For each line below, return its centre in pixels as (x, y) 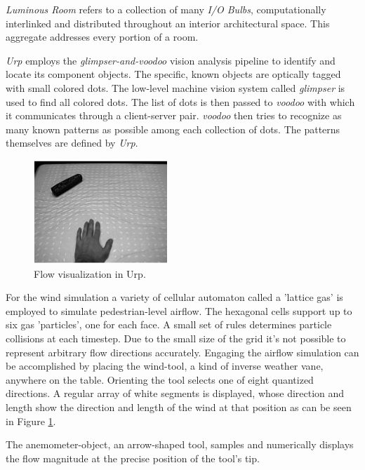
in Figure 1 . (31, 421)
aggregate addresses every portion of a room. (102, 37)
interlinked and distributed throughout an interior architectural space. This (168, 23)
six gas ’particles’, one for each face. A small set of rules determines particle (169, 324)
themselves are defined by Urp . (72, 143)
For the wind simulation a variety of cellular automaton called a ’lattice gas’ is (174, 297)
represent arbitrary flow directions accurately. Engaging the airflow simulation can (182, 352)
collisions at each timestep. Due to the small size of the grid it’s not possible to (176, 338)
